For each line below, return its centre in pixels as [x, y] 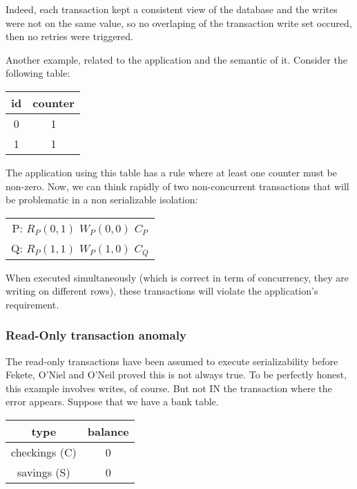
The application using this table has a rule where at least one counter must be [171, 172]
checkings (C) [44, 452]
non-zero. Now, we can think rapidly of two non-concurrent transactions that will [177, 186]
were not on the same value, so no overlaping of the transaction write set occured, [179, 22]
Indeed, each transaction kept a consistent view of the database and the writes [172, 9]
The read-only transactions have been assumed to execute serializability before [172, 361]
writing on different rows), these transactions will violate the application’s [162, 291]
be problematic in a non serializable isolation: [102, 200]
